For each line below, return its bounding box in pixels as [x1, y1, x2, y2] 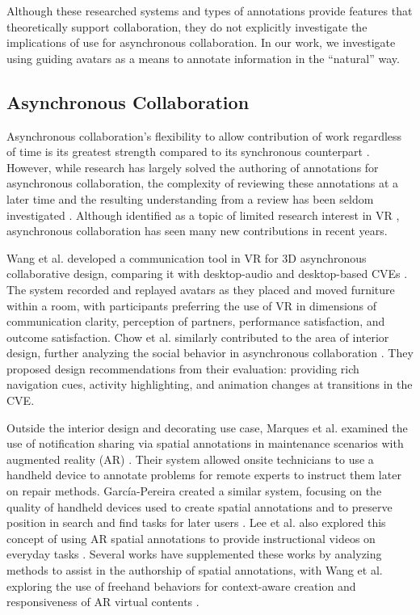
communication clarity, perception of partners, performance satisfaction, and [6, 313, 385, 330]
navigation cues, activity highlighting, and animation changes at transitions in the [6, 376, 413, 393]
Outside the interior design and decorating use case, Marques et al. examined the [6, 419, 408, 436]
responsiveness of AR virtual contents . [6, 593, 199, 610]
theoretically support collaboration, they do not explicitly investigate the [6, 18, 367, 35]
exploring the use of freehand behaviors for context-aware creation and [6, 577, 356, 594]
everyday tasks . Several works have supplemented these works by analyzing [6, 545, 382, 562]
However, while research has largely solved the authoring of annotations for [6, 158, 379, 175]
